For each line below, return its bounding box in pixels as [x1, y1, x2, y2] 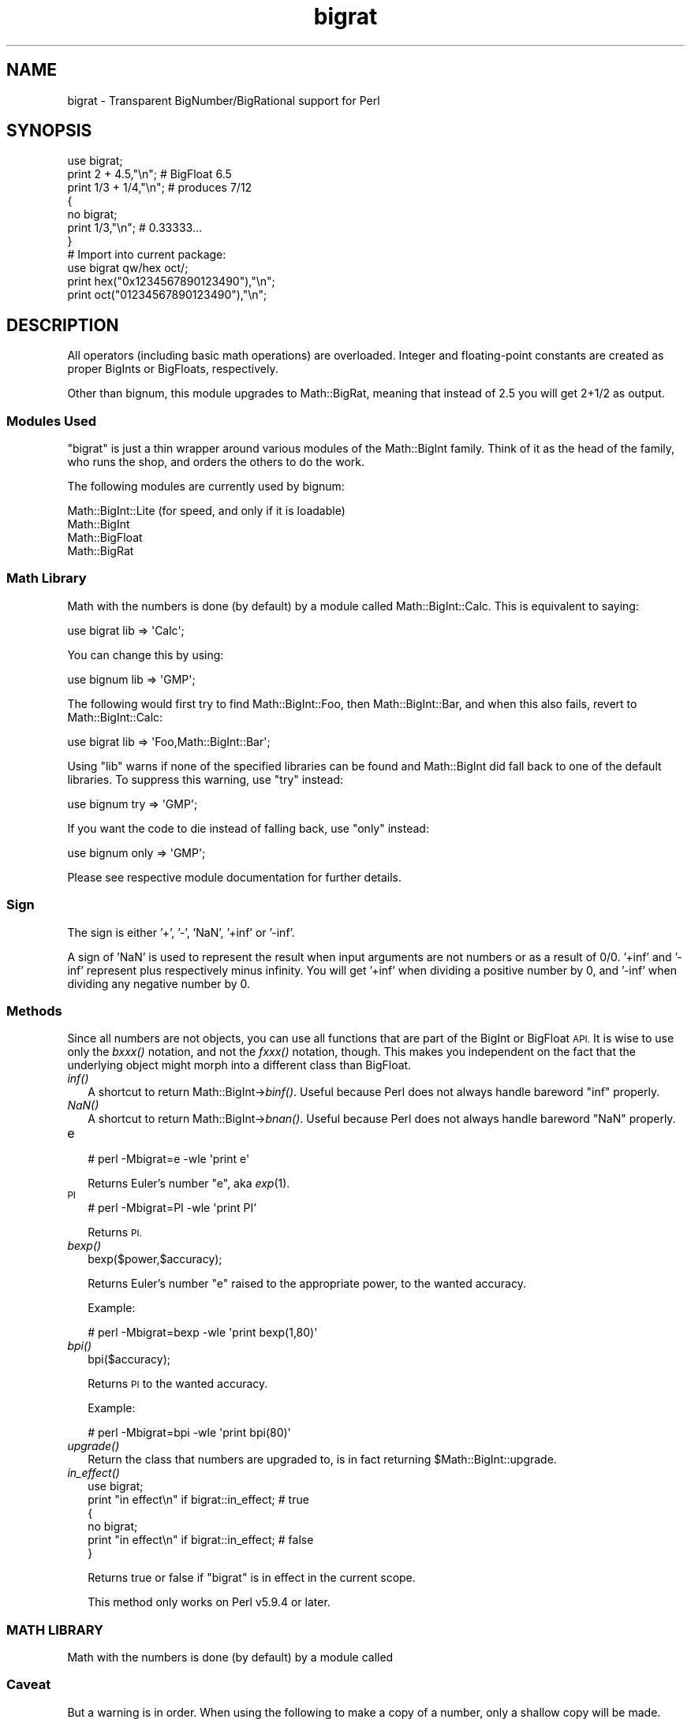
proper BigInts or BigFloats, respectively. [67, 362, 278, 376]
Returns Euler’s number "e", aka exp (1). [88, 1176, 290, 1191]
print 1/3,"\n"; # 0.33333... [67, 221, 202, 235]
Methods [6, 1002, 62, 1019]
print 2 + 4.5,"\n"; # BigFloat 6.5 [67, 167, 232, 181]
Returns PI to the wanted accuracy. [88, 1377, 268, 1391]
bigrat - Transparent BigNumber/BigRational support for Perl [67, 93, 380, 107]
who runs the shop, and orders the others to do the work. [67, 455, 364, 469]
